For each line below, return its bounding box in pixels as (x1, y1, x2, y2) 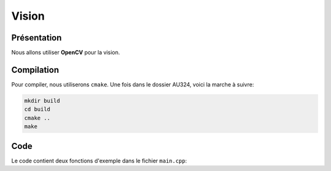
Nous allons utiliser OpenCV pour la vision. (11, 49, 120, 56)
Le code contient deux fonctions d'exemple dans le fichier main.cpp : (11, 157, 187, 164)
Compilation (11, 64, 59, 75)
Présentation (11, 32, 62, 43)
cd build (24, 106, 51, 113)
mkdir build (24, 97, 61, 104)
